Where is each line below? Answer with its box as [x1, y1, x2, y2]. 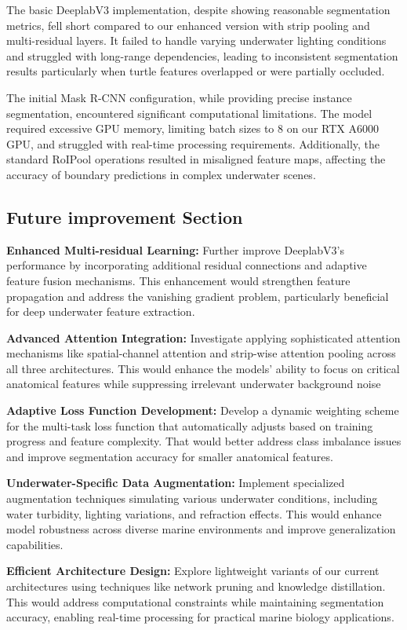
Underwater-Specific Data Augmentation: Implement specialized [6, 474, 345, 491]
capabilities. [6, 536, 64, 552]
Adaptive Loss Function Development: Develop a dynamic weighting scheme [6, 402, 399, 419]
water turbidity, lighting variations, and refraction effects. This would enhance [6, 505, 382, 522]
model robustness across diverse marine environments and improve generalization [6, 521, 396, 537]
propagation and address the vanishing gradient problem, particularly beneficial [6, 288, 389, 304]
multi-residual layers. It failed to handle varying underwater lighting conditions [6, 32, 387, 49]
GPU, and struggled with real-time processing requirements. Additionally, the [6, 135, 380, 152]
